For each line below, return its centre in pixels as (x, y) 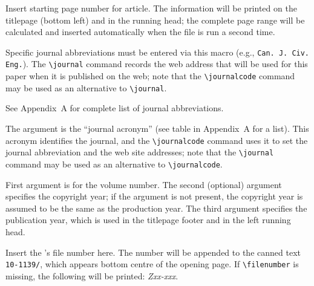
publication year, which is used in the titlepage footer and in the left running (148, 220)
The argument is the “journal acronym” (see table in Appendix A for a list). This (157, 128)
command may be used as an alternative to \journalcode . (114, 164)
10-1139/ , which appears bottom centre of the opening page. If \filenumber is (152, 264)
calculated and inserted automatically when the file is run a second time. (140, 32)
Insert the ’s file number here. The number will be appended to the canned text (153, 252)
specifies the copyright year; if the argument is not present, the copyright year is (154, 196)
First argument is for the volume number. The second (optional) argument (144, 184)
